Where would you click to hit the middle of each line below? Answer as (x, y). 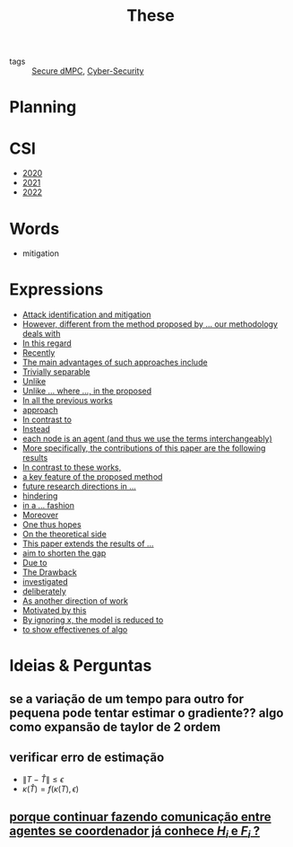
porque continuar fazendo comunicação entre (140, 817)
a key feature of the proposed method (92, 477)
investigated (45, 582)
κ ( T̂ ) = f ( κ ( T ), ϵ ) (50, 789)
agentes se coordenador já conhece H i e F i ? (135, 832)
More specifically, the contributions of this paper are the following (144, 448)
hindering (40, 496)
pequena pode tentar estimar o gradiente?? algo (146, 713)
